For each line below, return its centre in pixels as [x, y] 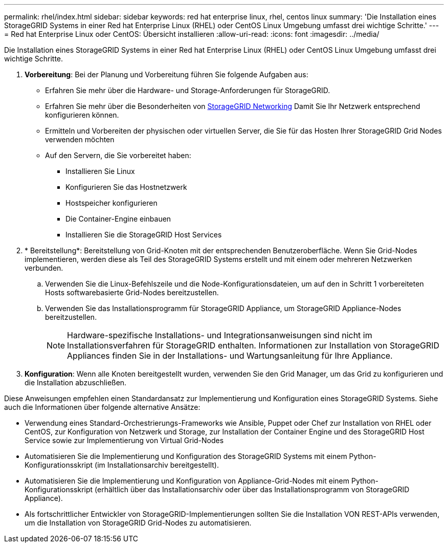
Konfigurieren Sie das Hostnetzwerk [126, 187]
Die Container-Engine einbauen [118, 219]
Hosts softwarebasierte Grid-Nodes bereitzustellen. [132, 292]
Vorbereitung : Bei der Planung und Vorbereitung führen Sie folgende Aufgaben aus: [166, 74]
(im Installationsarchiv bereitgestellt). [157, 465]
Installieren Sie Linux [100, 171]
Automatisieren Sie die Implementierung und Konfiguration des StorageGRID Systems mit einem [186, 456]
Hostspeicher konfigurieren [111, 203]
